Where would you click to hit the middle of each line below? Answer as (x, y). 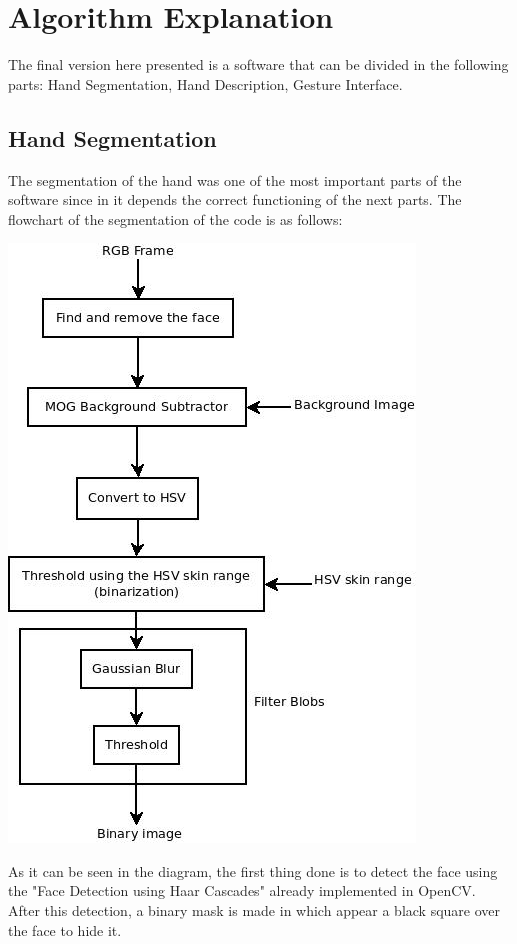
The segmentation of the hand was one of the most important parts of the (235, 179)
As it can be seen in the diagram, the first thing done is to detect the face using (253, 870)
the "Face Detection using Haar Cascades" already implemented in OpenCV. (242, 890)
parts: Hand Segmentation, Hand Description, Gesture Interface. (205, 83)
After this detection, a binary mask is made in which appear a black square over (254, 910)
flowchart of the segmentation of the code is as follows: (175, 218)
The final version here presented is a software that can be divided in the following (258, 64)
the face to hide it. (65, 929)
